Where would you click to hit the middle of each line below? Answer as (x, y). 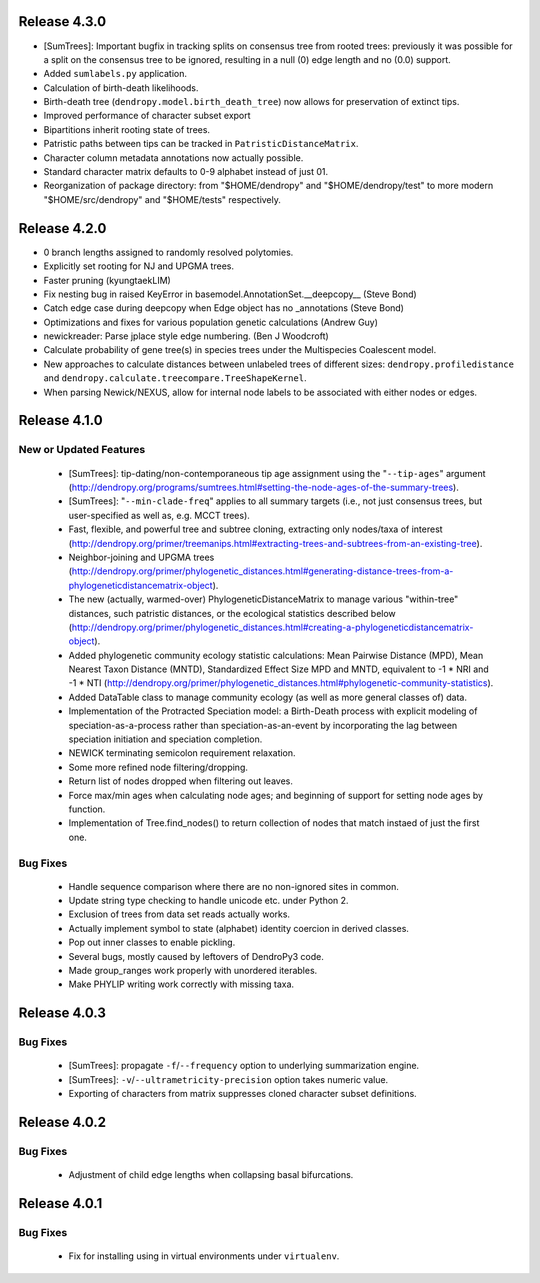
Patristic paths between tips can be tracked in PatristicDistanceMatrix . (201, 144)
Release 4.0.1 (60, 1203)
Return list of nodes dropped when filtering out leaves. (181, 781)
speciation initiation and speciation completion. (165, 739)
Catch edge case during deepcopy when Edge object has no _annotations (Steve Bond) (224, 308)
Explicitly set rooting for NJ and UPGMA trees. (139, 266)
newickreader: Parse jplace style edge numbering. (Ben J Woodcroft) (186, 336)
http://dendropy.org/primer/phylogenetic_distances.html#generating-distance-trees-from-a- (262, 571)
